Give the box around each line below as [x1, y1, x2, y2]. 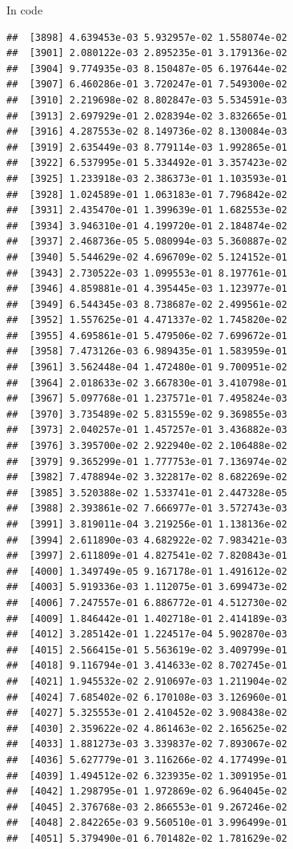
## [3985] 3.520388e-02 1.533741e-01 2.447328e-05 [6, 487, 287, 499]
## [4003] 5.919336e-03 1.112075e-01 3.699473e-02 [6, 581, 287, 593]
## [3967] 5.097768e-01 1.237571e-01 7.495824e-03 [6, 393, 287, 405]
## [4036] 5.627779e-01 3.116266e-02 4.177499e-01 [6, 754, 287, 766]
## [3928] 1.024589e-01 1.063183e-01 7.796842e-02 [6, 188, 287, 200]
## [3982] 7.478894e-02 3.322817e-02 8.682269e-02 [6, 471, 287, 483]
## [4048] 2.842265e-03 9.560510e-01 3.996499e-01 [6, 817, 287, 829]
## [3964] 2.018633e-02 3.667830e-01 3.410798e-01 [6, 377, 287, 389]
